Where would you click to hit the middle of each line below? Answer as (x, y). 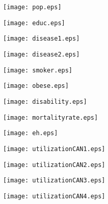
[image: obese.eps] (36, 86)
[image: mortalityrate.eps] (51, 117)
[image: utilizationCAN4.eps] (54, 196)
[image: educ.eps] (34, 23)
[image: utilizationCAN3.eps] (54, 181)
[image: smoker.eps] (38, 70)
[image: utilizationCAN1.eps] (54, 149)
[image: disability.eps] (45, 101)
